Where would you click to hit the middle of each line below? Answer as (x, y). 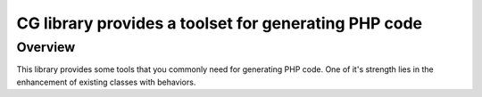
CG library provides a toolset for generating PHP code (220, 23)
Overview (46, 47)
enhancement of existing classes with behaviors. (106, 82)
